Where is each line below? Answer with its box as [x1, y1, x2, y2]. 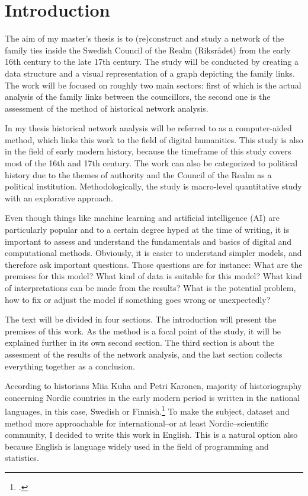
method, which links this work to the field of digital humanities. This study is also [5, 133, 303, 146]
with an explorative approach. [5, 191, 113, 204]
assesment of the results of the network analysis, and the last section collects [5, 347, 283, 360]
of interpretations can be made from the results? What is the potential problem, [5, 282, 296, 293]
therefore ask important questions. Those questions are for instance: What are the [5, 258, 303, 270]
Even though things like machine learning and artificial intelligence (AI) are [5, 211, 280, 224]
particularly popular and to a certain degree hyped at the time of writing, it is [5, 223, 290, 236]
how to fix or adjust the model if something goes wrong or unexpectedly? [5, 293, 271, 305]
